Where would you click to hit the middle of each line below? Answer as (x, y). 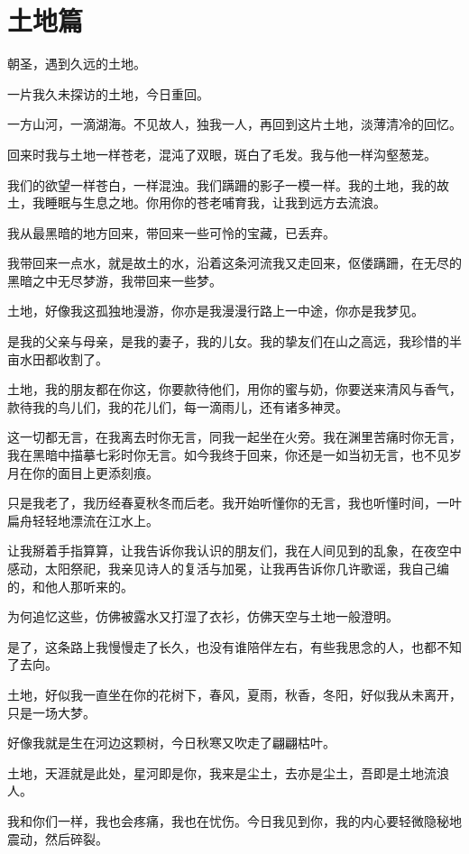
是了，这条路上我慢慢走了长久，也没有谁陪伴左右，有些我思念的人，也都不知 (234, 646)
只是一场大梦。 (51, 712)
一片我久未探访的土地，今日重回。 (108, 93)
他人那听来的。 (89, 586)
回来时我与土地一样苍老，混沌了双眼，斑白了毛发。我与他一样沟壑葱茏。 (222, 154)
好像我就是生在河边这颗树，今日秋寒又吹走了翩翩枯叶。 (171, 743)
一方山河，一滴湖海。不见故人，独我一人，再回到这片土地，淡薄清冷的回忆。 (234, 124)
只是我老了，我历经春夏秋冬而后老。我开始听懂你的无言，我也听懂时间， (222, 503)
